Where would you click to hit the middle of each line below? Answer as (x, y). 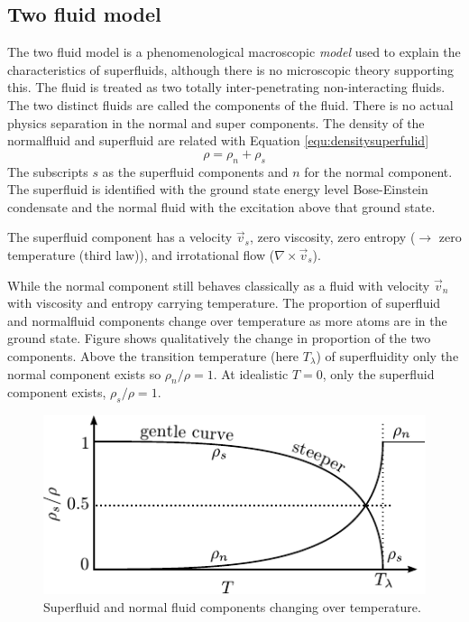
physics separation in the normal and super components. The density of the (216, 122)
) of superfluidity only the (387, 355)
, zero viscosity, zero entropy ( (332, 237)
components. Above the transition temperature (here (153, 355)
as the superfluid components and (195, 171)
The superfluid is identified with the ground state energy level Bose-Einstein (218, 189)
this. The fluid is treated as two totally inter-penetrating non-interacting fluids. (226, 87)
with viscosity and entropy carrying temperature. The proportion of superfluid (224, 303)
